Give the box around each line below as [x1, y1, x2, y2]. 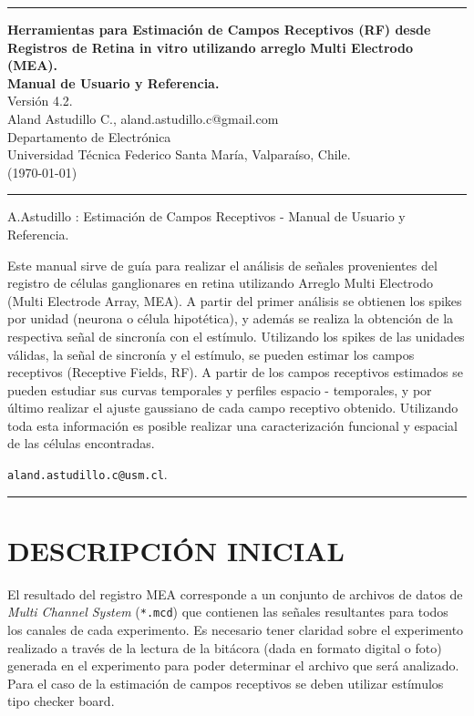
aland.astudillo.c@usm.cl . [7, 465, 168, 484]
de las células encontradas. [7, 434, 155, 453]
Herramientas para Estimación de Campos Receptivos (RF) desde [7, 20, 431, 38]
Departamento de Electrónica [7, 127, 171, 146]
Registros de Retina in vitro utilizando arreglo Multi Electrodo [7, 37, 414, 56]
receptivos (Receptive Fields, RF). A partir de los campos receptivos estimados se [7, 363, 464, 382]
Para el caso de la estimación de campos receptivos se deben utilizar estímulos [7, 673, 444, 692]
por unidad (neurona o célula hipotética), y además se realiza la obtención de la [7, 309, 454, 328]
